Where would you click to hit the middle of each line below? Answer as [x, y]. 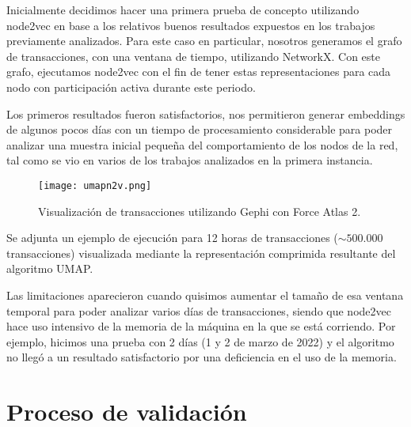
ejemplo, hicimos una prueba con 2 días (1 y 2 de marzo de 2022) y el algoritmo [200, 341]
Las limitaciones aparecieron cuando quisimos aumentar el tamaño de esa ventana [205, 295]
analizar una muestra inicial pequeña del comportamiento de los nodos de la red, [202, 144]
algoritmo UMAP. [50, 268]
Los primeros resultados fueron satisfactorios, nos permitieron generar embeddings [206, 113]
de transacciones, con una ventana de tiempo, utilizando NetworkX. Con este [194, 56]
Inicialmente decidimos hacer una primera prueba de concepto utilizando [183, 9]
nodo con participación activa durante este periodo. [131, 87]
